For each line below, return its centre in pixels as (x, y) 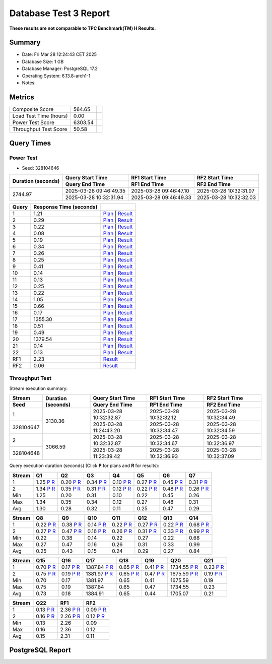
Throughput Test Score (40, 129)
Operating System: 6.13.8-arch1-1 (56, 76)
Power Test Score (33, 122)
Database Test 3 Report (60, 13)
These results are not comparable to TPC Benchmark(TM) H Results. (83, 28)
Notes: (29, 83)
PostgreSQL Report (40, 650)
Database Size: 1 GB (43, 61)
